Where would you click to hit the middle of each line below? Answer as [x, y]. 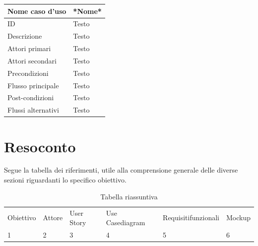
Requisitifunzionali [191, 217]
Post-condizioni [31, 97]
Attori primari [29, 48]
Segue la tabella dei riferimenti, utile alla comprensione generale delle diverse [121, 170]
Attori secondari [32, 60]
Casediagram [126, 222]
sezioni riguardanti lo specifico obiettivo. [65, 180]
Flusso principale [33, 85]
